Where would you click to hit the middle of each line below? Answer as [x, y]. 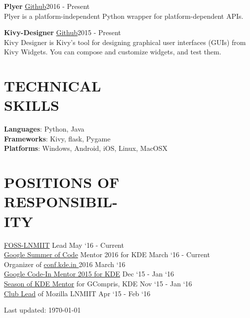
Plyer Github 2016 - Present [47, 6]
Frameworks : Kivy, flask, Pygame [57, 138]
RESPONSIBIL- [61, 202]
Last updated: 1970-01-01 [42, 310]
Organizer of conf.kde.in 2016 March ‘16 [65, 264]
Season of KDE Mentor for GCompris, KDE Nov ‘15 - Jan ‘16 [98, 283]
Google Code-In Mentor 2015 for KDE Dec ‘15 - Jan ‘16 [89, 274]
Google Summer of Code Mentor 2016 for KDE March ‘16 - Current [107, 254]
